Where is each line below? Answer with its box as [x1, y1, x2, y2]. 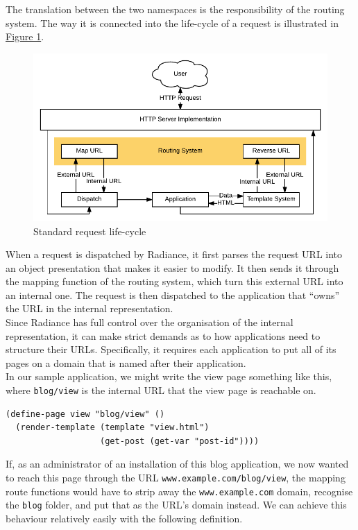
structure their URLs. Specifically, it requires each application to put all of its [6, 342, 336, 357]
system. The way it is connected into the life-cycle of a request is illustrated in [6, 15, 339, 30]
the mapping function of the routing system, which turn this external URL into [6, 274, 343, 289]
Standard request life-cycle [33, 223, 146, 238]
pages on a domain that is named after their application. [6, 355, 246, 370]
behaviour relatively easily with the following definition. [6, 511, 243, 526]
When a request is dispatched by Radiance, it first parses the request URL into [6, 247, 343, 262]
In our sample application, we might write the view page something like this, [6, 369, 332, 384]
